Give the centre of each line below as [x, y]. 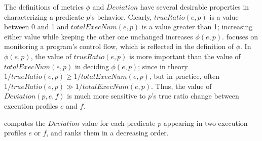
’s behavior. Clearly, [121, 16]
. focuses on [240, 36]
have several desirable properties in [195, 7]
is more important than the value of [185, 56]
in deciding [92, 66]
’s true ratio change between [195, 96]
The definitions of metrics [44, 7]
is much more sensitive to [106, 96]
